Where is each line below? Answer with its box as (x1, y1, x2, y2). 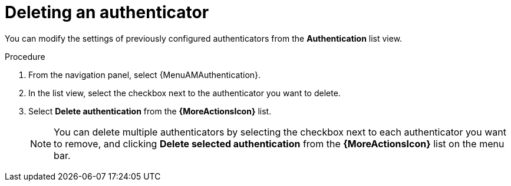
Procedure (5, 51, 45, 62)
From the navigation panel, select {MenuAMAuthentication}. (28, 69, 261, 80)
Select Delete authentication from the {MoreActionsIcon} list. (28, 106, 272, 116)
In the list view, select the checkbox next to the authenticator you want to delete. (28, 87, 341, 98)
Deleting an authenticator (5, 2, 209, 22)
